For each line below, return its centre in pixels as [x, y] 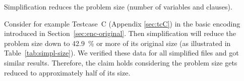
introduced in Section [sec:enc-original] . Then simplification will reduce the [120, 33]
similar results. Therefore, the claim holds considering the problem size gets [121, 62]
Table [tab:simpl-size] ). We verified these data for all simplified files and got [121, 53]
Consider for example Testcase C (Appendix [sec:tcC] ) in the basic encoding [122, 23]
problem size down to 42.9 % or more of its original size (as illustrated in [117, 43]
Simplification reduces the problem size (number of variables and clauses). [118, 6]
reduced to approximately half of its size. [67, 72]
